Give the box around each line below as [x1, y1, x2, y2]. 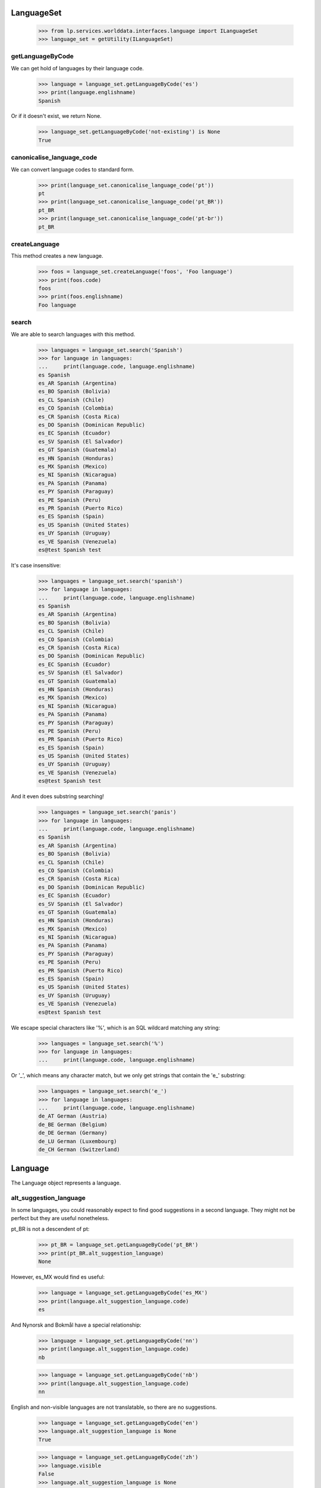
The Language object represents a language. [11, 1179, 121, 1186]
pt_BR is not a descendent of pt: [11, 1226, 90, 1233]
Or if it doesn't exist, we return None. [11, 112, 102, 120]
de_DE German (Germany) [38, 1130, 108, 1136]
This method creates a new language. [11, 252, 103, 260]
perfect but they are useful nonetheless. [11, 1215, 109, 1222]
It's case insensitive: [11, 561, 61, 568]
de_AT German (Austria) [38, 1113, 108, 1120]
